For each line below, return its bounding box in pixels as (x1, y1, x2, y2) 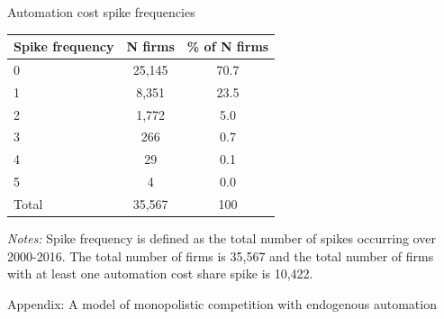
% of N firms (186, 37, 269, 56)
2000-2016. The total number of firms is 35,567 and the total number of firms (7, 246, 434, 265)
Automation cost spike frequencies (7, 3, 195, 21)
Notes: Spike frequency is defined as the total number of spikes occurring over (7, 229, 436, 248)
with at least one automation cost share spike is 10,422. (7, 264, 313, 283)
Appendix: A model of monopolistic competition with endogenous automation (7, 294, 437, 313)
